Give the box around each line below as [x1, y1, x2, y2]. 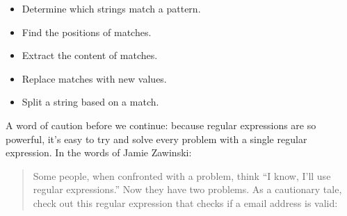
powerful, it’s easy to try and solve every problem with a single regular [6, 131, 307, 146]
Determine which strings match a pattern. [22, 1, 201, 15]
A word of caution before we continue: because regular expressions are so [6, 117, 316, 132]
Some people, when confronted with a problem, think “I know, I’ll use [33, 168, 331, 183]
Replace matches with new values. [22, 71, 167, 85]
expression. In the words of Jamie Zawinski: [6, 145, 192, 160]
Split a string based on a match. [22, 94, 159, 109]
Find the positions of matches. [22, 24, 152, 39]
